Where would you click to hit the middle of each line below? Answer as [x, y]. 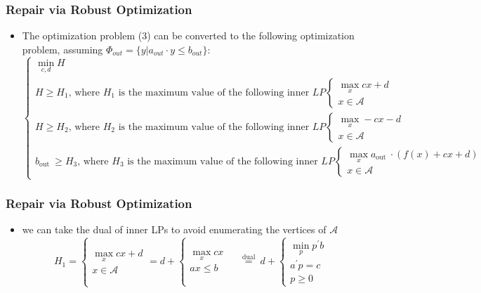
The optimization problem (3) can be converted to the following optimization [188, 35]
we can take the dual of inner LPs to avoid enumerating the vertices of [174, 229]
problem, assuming [62, 49]
